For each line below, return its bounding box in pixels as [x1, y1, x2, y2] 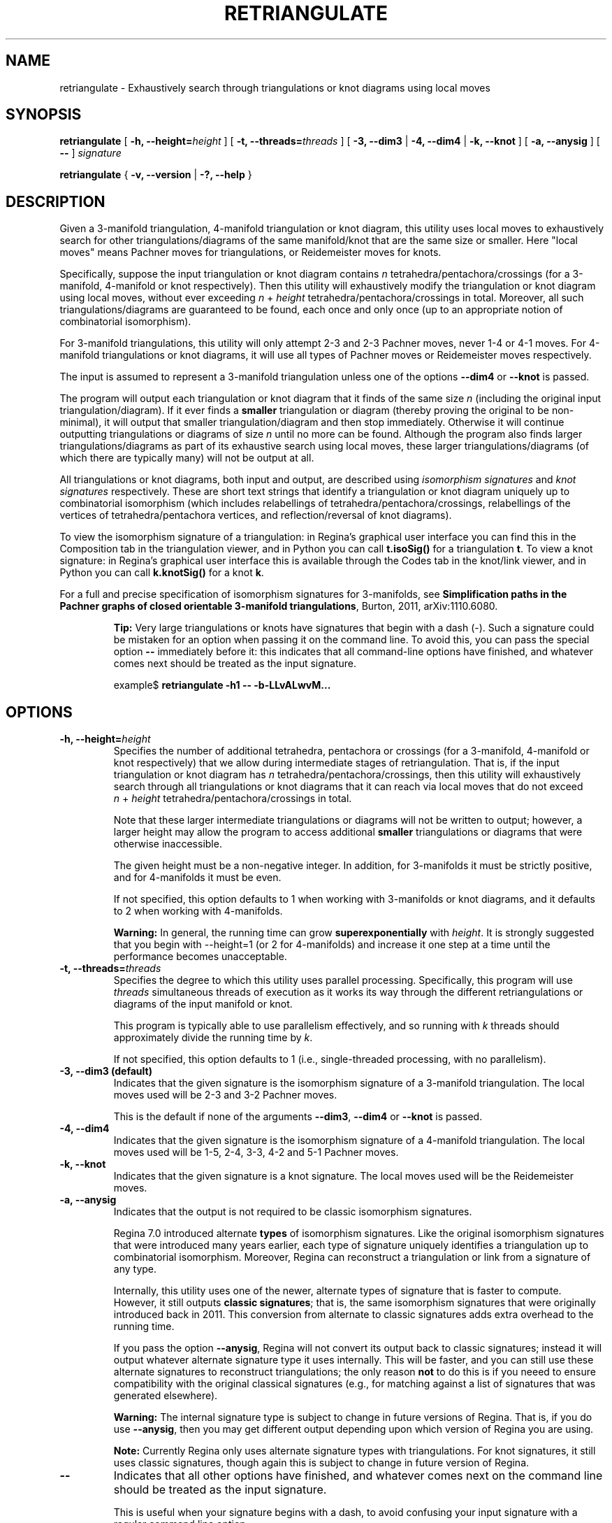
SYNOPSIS [6, 106, 82, 124]
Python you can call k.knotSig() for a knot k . [59, 566, 264, 579]
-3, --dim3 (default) [59, 1065, 152, 1078]
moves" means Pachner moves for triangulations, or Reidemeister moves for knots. [59, 246, 442, 259]
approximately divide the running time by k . [113, 1031, 313, 1044]
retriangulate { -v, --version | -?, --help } [59, 169, 252, 181]
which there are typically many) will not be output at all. [59, 452, 314, 464]
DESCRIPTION [6, 192, 105, 210]
